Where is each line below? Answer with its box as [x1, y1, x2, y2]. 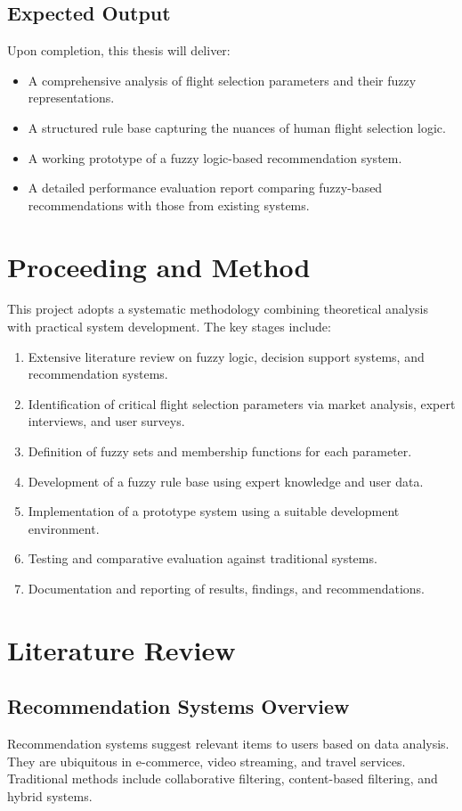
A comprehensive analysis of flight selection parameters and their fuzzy [28, 70, 417, 89]
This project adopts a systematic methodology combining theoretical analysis [7, 299, 429, 318]
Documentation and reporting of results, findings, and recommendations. [28, 579, 426, 598]
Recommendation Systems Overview [7, 692, 350, 720]
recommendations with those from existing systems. [28, 195, 310, 214]
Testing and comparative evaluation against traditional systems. [28, 549, 377, 568]
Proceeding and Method [7, 248, 311, 284]
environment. [28, 519, 100, 537]
